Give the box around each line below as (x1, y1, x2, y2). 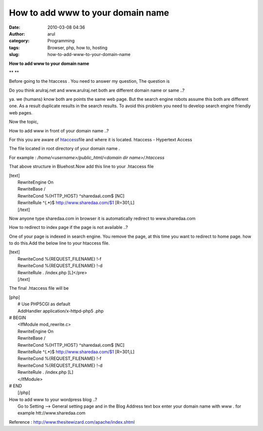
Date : (9, 24, 20, 30)
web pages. (9, 110, 33, 115)
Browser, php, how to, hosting (47, 44, 108, 51)
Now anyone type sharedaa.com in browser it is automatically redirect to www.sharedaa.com (9, 215, 196, 221)
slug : (9, 52, 19, 57)
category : (9, 38, 30, 44)
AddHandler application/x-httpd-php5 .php (18, 308, 104, 314)
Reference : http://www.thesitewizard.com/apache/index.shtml (9, 419, 135, 425)
